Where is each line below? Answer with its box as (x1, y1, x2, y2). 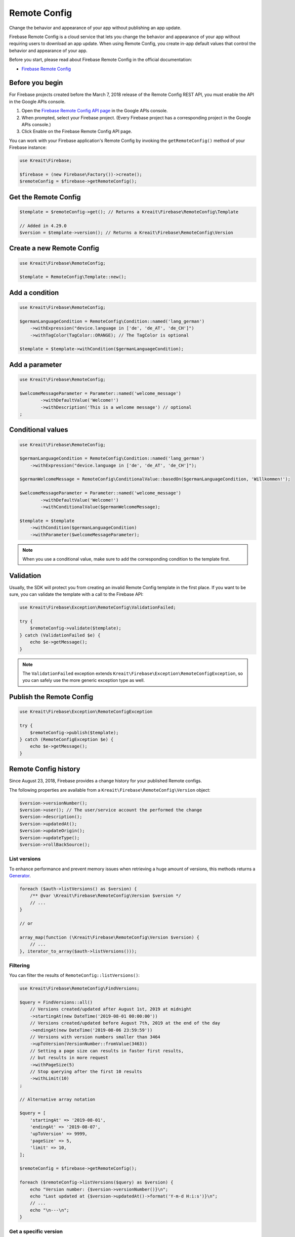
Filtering (9, 962, 30, 969)
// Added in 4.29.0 (19, 223, 67, 229)
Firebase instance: (9, 144, 47, 150)
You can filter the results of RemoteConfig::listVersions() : (9, 972, 140, 978)
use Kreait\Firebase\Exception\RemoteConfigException (19, 709, 153, 714)
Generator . (9, 873, 31, 879)
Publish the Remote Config (9, 693, 93, 701)
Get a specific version (9, 1228, 63, 1235)
